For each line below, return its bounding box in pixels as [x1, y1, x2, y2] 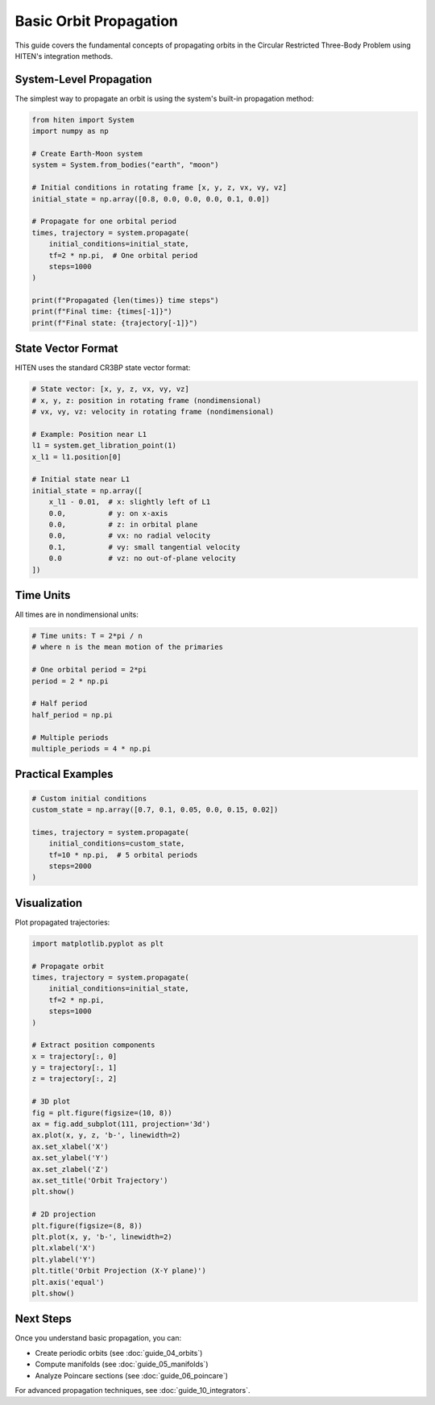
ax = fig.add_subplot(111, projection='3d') [31, 1120, 211, 1129]
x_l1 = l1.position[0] [31, 452, 122, 461]
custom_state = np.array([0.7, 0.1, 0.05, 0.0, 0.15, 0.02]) [31, 804, 279, 814]
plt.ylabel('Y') [31, 1254, 97, 1264]
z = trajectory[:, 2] [31, 1075, 118, 1083]
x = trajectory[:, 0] [31, 1052, 118, 1061]
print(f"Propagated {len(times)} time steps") [31, 296, 219, 306]
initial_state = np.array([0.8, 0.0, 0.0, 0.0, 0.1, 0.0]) [31, 194, 270, 203]
